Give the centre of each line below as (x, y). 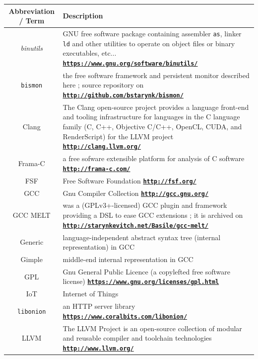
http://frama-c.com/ (97, 169)
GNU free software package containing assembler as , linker (152, 33)
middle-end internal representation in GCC (128, 259)
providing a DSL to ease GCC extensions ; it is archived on (153, 215)
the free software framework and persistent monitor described (156, 75)
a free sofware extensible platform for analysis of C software (154, 158)
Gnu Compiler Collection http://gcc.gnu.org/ (136, 193)
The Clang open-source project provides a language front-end (156, 107)
